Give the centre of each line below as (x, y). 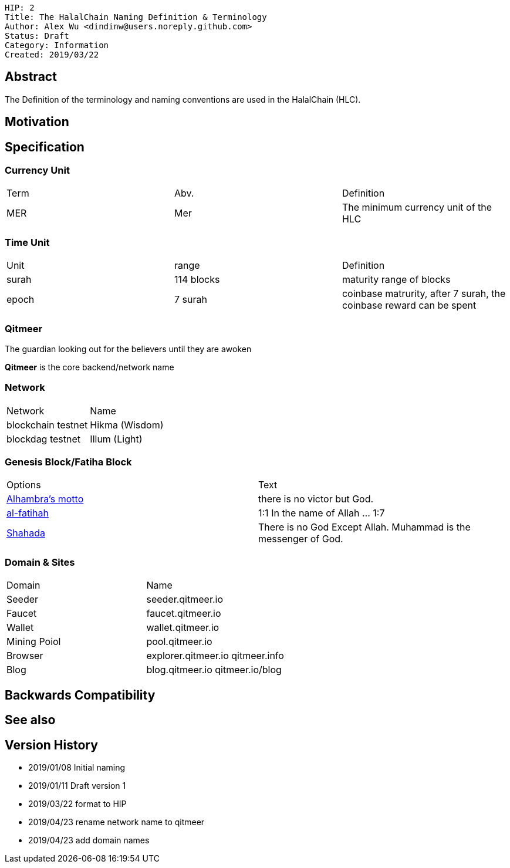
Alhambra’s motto (45, 499)
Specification (45, 147)
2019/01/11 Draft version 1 (77, 785)
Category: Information (57, 45)
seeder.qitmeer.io (185, 600)
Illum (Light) (116, 439)
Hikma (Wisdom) (127, 425)
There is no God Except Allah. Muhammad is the (364, 527)
